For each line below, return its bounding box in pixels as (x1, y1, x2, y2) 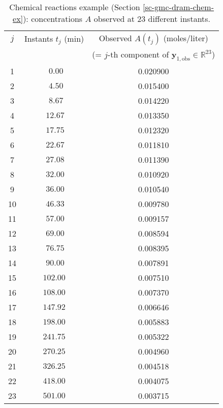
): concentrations (23, 13, 83, 24)
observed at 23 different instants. (93, 13, 211, 24)
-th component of (107, 48, 169, 60)
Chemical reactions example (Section (9, 1, 140, 13)
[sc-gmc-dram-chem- (142, 1, 214, 13)
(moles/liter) (163, 32, 208, 44)
